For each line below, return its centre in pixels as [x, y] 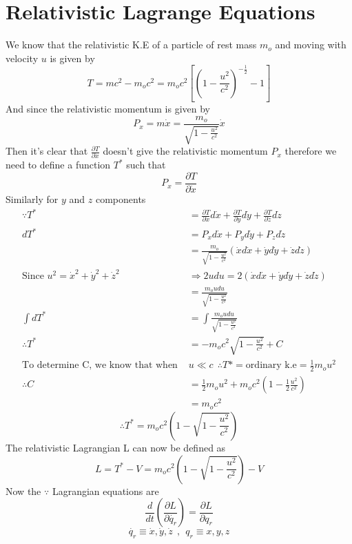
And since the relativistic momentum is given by [108, 109]
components [121, 199]
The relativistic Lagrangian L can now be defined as [116, 447]
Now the [23, 490]
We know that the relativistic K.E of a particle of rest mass [131, 45]
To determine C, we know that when [100, 366]
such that [146, 165]
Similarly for [32, 199]
